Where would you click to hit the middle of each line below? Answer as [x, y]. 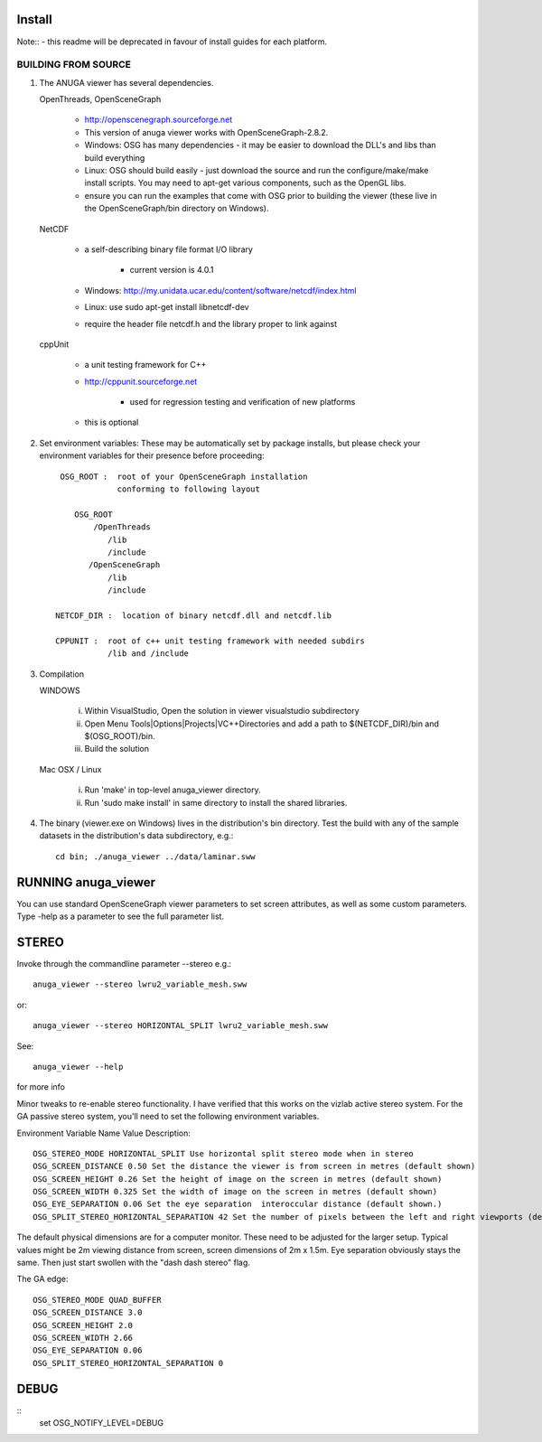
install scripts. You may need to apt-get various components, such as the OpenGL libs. [245, 183]
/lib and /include [148, 654]
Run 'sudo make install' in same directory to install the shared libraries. [216, 802]
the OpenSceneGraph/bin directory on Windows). [177, 209]
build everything [115, 157]
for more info [41, 1087]
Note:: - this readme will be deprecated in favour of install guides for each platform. [172, 42]
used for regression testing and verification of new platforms [243, 402]
